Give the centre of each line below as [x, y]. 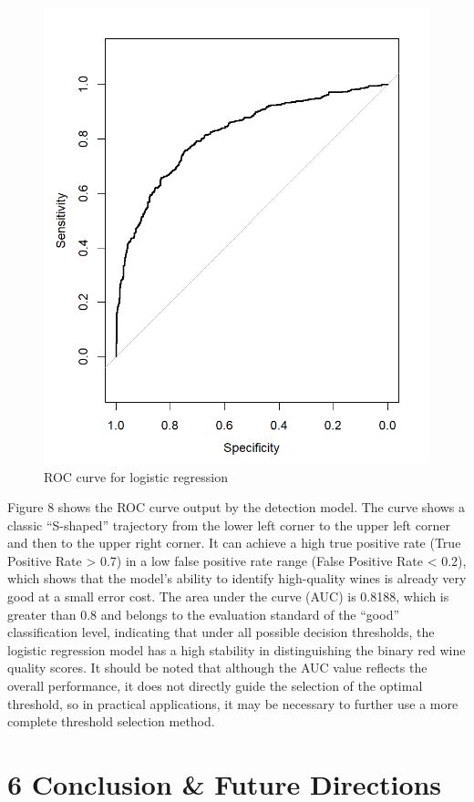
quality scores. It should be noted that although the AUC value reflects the [217, 668]
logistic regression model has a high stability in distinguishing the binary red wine [237, 649]
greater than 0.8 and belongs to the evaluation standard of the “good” [204, 614]
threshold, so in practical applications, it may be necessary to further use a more [233, 703]
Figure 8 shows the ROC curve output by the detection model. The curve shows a [237, 507]
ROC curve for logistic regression [136, 476]
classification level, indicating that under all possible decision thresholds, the [221, 632]
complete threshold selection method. [111, 721]
